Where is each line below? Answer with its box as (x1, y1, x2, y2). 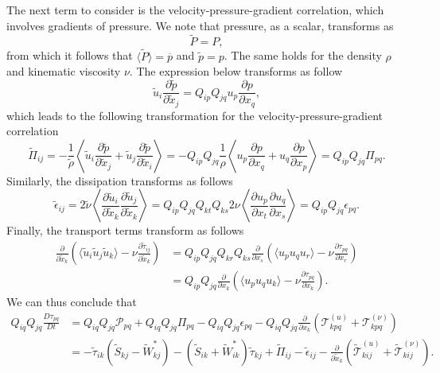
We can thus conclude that (6, 293, 137, 310)
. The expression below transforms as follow (129, 63, 343, 80)
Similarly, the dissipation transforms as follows (6, 172, 233, 188)
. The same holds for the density (224, 47, 382, 64)
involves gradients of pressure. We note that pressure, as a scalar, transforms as (6, 17, 394, 33)
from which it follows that (6, 47, 133, 64)
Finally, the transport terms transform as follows (6, 222, 244, 239)
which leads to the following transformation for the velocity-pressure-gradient (6, 107, 384, 123)
